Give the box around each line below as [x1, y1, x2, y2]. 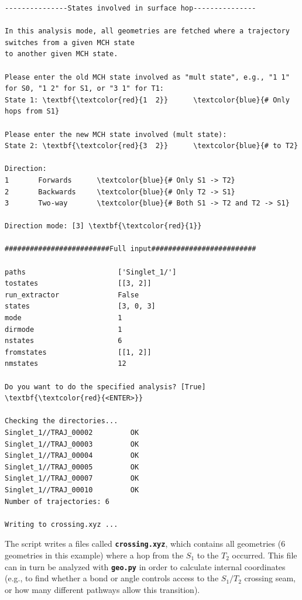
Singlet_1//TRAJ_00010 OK [5, 485, 139, 494]
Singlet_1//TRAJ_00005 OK [5, 462, 139, 471]
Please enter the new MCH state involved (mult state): [5, 130, 227, 139]
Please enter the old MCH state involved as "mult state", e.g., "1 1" [5, 73, 290, 81]
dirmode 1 [5, 325, 122, 334]
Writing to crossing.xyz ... [5, 520, 118, 529]
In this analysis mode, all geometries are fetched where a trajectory [5, 27, 290, 36]
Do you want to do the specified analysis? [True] [5, 382, 206, 391]
